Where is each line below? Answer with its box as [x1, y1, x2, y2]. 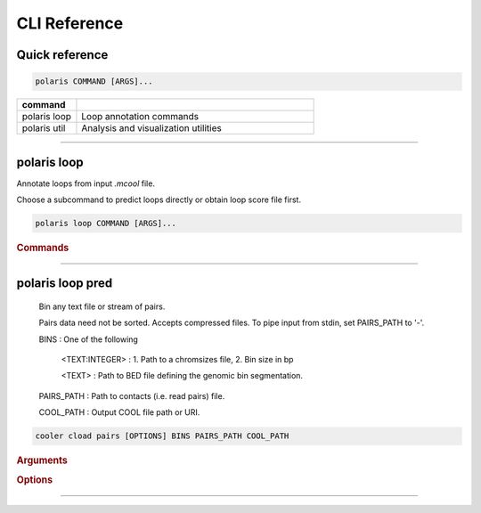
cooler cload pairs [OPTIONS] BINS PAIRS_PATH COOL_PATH [35, 431, 289, 441]
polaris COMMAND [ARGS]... [35, 77, 153, 86]
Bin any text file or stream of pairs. [38, 301, 166, 312]
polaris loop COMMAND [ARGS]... [35, 218, 177, 229]
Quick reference [16, 47, 109, 62]
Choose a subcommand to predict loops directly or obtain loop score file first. [16, 194, 302, 205]
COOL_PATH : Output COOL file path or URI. [38, 407, 200, 418]
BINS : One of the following [38, 334, 138, 345]
